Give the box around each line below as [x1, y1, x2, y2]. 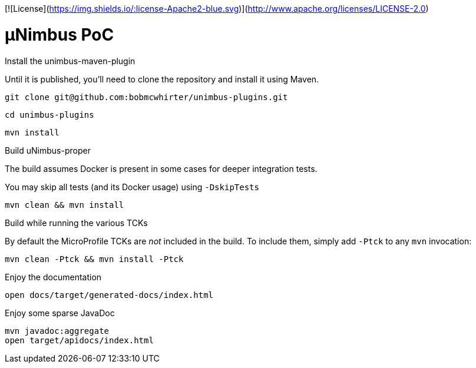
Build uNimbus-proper [5, 145, 91, 155]
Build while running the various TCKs [5, 217, 148, 228]
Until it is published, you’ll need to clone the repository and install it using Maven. [5, 74, 319, 84]
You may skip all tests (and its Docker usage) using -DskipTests [5, 181, 259, 192]
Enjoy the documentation [5, 271, 102, 282]
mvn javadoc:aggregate [5, 326, 110, 336]
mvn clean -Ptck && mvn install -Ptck [5, 254, 184, 264]
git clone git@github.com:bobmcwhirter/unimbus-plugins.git [5, 92, 288, 102]
